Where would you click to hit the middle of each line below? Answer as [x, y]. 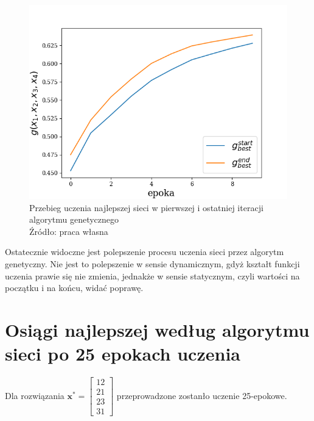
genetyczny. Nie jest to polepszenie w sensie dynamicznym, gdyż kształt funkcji [152, 263]
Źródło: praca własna [69, 231]
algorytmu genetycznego [74, 219]
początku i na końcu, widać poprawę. [74, 288]
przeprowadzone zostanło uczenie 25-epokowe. [202, 395]
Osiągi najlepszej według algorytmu [157, 329]
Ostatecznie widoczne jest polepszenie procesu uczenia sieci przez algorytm [145, 252]
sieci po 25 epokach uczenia [123, 354]
